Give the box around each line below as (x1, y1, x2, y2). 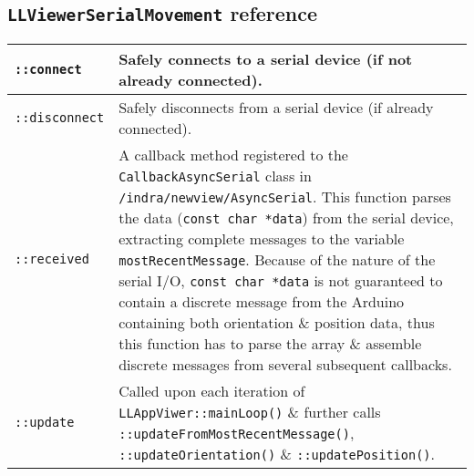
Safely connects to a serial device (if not (118, 47, 413, 69)
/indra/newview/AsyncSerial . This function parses (118, 185, 451, 207)
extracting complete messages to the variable (118, 227, 405, 249)
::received (15, 252, 89, 267)
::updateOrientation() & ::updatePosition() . (118, 442, 435, 464)
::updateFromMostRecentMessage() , (118, 421, 355, 443)
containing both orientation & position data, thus (118, 311, 435, 333)
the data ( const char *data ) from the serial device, (118, 206, 454, 228)
